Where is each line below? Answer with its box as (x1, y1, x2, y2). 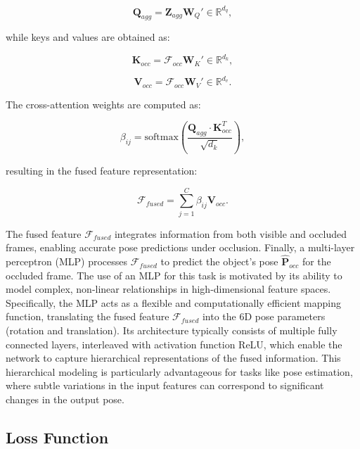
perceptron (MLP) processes (6, 254, 128, 269)
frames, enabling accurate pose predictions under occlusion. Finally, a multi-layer (6, 240, 355, 255)
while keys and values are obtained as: (6, 30, 170, 44)
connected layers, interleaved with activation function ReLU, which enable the (6, 336, 342, 351)
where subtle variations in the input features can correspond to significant (6, 378, 324, 393)
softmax (144, 132, 179, 143)
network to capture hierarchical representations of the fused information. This (6, 350, 341, 365)
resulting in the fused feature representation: (6, 163, 198, 177)
